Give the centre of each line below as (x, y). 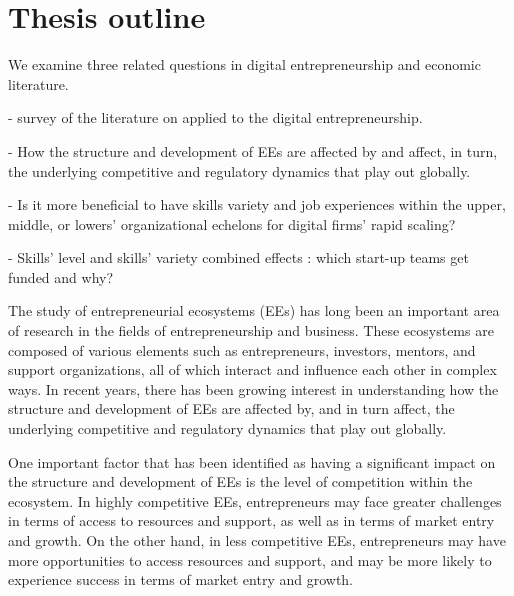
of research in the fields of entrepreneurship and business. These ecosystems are (251, 330)
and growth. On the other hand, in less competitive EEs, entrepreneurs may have (257, 540)
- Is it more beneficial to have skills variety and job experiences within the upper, (257, 204)
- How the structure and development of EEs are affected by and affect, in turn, (253, 150)
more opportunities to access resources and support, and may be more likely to (250, 559)
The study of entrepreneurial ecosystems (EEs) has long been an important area (254, 310)
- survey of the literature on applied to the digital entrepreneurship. (215, 117)
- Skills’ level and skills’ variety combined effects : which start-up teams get (238, 257)
